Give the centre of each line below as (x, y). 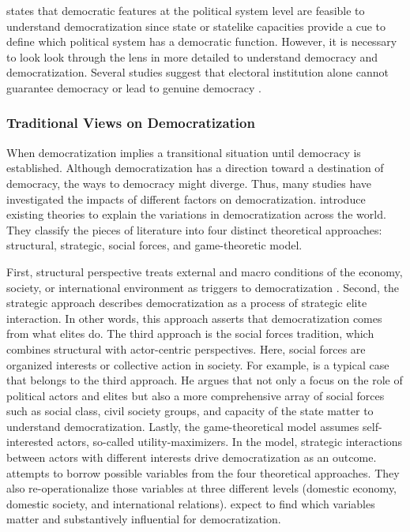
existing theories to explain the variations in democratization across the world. (196, 214)
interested (30, 442)
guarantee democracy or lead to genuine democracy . (134, 87)
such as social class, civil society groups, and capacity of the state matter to (190, 411)
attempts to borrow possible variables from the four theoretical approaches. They (203, 472)
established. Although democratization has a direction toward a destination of (195, 168)
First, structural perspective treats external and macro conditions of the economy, (205, 271)
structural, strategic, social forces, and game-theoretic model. (154, 245)
